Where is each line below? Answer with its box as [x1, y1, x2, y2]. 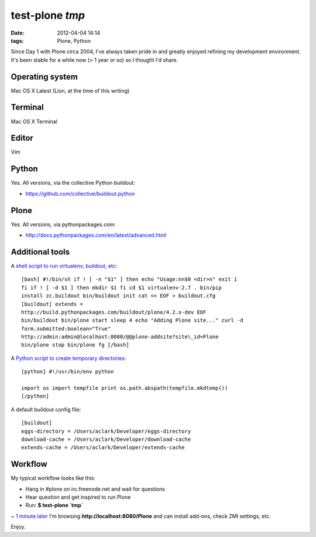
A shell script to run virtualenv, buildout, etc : [11, 262, 118, 269]
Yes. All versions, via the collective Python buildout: [11, 179, 136, 186]
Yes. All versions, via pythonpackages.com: [11, 220, 116, 228]
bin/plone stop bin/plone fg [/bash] [21, 342, 130, 348]
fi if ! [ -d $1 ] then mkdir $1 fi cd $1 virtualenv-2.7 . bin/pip [21, 284, 222, 291]
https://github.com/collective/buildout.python [25, 190, 135, 197]
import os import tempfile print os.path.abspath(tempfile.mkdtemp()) [21, 385, 228, 392]
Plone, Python [57, 37, 91, 44]
